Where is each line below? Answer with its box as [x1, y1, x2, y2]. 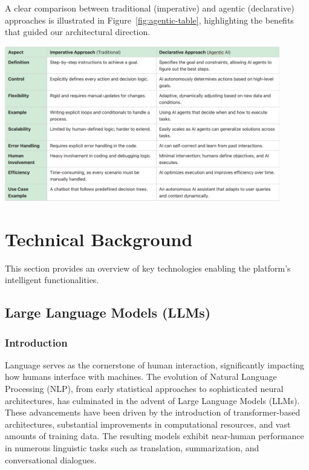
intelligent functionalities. [5, 273, 99, 286]
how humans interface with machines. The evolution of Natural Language [5, 370, 277, 383]
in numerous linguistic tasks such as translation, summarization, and [5, 441, 259, 454]
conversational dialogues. [5, 453, 97, 466]
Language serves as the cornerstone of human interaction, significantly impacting [5, 358, 305, 371]
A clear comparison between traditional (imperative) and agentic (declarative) [5, 2, 294, 14]
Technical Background [5, 226, 193, 251]
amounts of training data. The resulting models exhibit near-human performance [5, 429, 304, 442]
